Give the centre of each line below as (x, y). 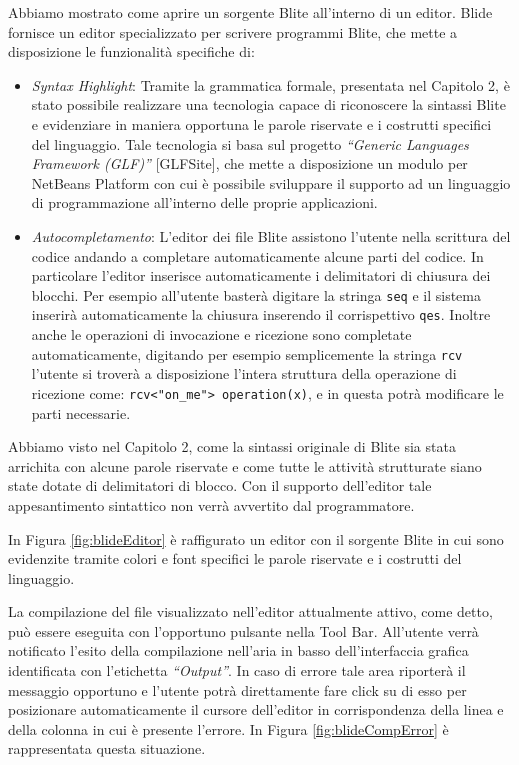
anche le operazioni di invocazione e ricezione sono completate (221, 334)
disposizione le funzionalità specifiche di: (131, 51)
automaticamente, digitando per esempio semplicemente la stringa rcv (247, 353)
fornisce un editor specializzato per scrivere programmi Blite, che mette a (233, 31)
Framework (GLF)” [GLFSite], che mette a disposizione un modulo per (249, 163)
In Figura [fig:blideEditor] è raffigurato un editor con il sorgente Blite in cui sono (256, 538)
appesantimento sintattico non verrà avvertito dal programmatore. (211, 504)
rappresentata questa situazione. (107, 748)
